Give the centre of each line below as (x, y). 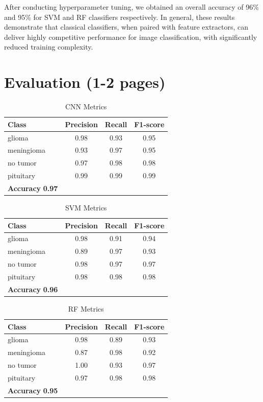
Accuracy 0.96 (33, 289)
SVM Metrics (86, 207)
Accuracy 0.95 (33, 390)
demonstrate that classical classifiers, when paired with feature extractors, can (126, 27)
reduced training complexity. (49, 47)
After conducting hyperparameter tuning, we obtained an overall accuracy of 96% (131, 7)
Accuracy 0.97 (33, 188)
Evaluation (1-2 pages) (85, 82)
